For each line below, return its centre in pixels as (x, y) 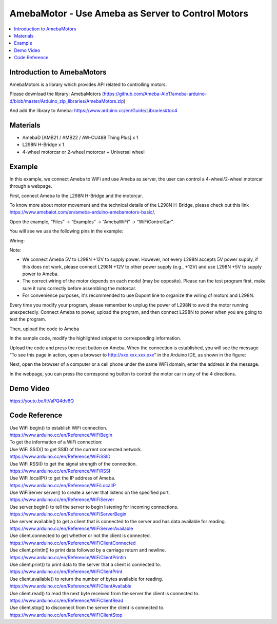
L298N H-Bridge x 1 (43, 145)
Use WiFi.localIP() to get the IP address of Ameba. (62, 478)
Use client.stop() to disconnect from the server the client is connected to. (87, 608)
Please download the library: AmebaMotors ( (57, 94)
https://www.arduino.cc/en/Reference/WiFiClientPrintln (68, 557)
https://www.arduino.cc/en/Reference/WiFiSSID (60, 457)
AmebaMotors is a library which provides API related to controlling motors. (88, 84)
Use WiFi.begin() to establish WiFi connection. (58, 427)
